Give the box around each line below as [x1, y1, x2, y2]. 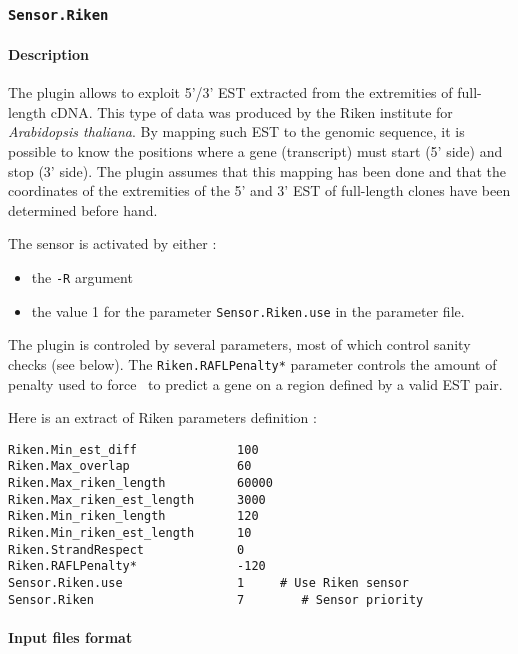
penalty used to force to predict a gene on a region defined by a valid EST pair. [8, 373, 503, 394]
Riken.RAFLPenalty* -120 [8, 559, 266, 574]
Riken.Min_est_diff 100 [8, 442, 259, 457]
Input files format [8, 626, 133, 647]
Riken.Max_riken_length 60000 [8, 476, 273, 491]
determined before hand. [8, 199, 158, 220]
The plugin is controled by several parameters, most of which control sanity [8, 334, 471, 355]
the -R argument [31, 266, 133, 287]
